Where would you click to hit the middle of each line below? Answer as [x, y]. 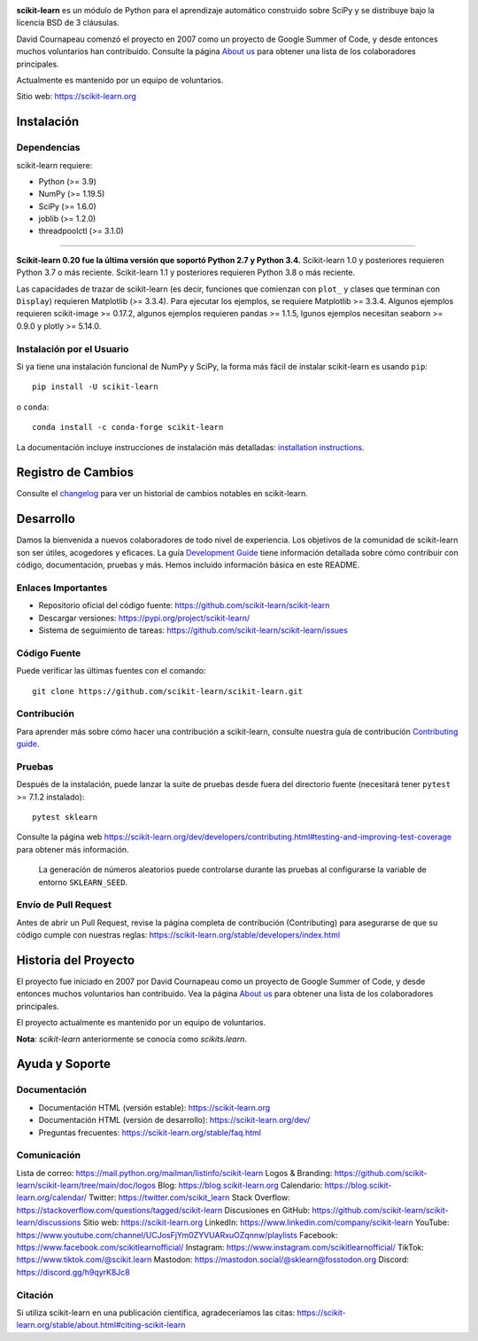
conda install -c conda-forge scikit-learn [128, 427]
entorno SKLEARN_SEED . [83, 882]
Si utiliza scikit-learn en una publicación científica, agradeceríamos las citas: [156, 1313]
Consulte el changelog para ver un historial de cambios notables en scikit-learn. [162, 494]
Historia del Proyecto [76, 960]
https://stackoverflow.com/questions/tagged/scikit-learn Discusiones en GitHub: [163, 1210]
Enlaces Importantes [62, 588]
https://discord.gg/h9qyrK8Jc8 [73, 1272]
